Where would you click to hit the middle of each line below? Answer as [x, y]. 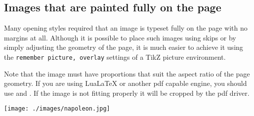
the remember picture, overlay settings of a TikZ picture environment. [115, 57]
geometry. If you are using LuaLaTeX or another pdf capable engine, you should [126, 83]
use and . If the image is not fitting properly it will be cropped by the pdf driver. [127, 93]
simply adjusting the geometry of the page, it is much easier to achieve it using [124, 47]
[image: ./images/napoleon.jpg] [57, 109]
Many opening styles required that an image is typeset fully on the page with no [126, 28]
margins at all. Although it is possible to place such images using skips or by [120, 37]
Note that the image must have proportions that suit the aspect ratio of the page [127, 73]
